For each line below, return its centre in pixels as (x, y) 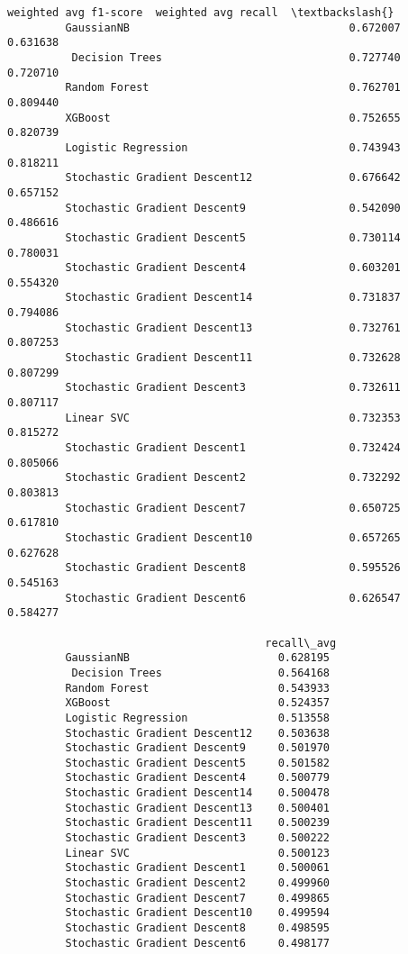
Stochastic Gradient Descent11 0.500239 (197, 823)
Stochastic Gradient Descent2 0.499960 (197, 883)
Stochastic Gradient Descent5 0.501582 (197, 763)
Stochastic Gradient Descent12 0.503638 (197, 733)
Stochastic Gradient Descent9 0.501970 (197, 748)
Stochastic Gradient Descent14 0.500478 (197, 793)
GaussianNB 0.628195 (197, 658)
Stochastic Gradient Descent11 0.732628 (233, 358)
